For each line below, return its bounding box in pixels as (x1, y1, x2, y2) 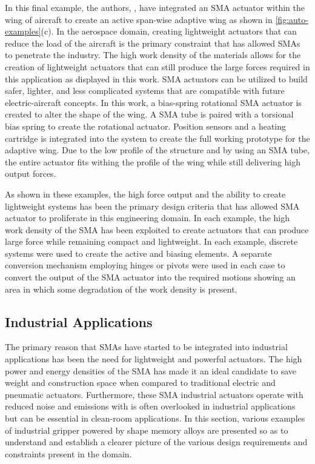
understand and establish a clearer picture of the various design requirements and (5, 436, 308, 448)
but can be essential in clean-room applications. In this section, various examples (5, 412, 305, 425)
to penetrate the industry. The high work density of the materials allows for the (5, 48, 301, 61)
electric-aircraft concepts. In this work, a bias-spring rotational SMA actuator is (5, 96, 302, 108)
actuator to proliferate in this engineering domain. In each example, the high (5, 211, 290, 224)
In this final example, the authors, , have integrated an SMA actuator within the (5, 1, 305, 13)
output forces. (5, 167, 56, 180)
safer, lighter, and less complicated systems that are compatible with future (5, 84, 285, 97)
